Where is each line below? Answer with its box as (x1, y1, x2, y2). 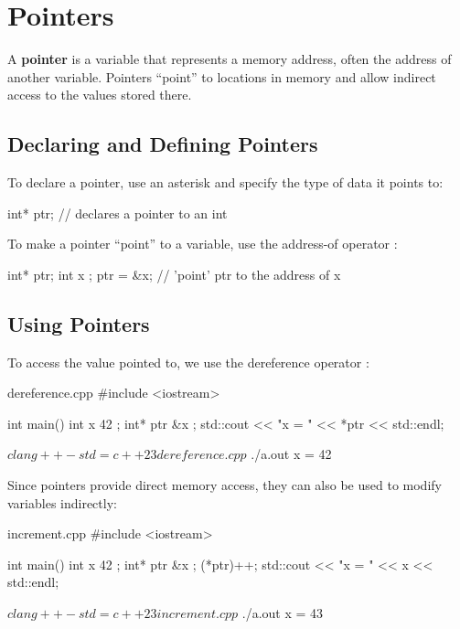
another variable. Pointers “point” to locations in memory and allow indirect (7, 67, 436, 86)
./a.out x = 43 (241, 603, 324, 623)
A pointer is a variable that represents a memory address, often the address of (7, 49, 452, 69)
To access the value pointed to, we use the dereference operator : (7, 352, 369, 371)
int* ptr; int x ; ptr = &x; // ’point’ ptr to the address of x (7, 264, 341, 283)
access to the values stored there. (7, 85, 192, 104)
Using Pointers (7, 309, 150, 337)
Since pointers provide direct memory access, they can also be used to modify (7, 475, 442, 495)
